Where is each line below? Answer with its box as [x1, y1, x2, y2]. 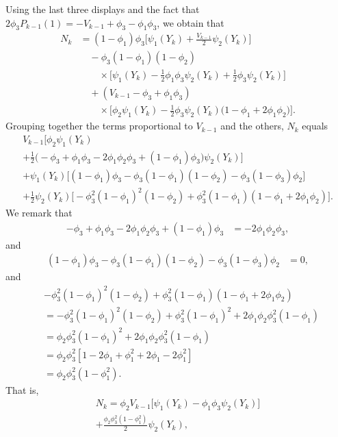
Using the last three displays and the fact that [5, 2, 200, 16]
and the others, [220, 118, 284, 133]
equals [302, 118, 328, 133]
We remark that [5, 205, 73, 220]
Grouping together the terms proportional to [5, 118, 193, 133]
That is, [5, 382, 39, 397]
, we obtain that [157, 15, 224, 29]
